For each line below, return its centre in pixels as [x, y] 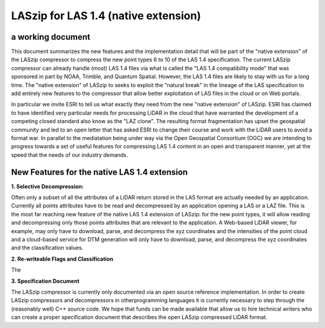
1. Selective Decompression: [48, 186]
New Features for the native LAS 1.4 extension [99, 172]
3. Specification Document [45, 281]
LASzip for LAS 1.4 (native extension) [106, 16]
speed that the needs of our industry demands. [70, 155]
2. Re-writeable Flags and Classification [62, 259]
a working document [51, 37]
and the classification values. [47, 248]
